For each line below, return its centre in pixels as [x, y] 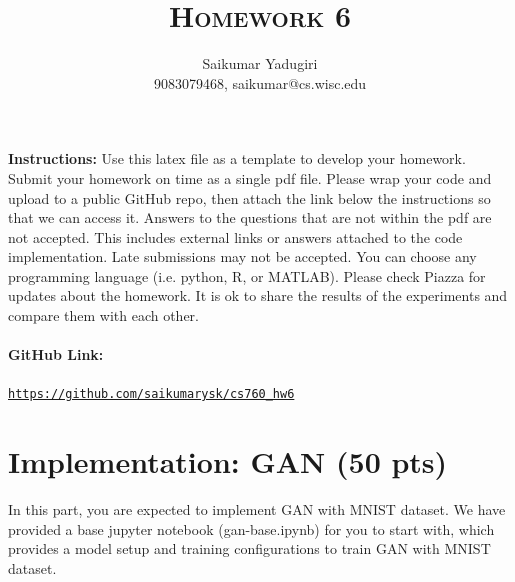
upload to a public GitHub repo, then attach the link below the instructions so [249, 197]
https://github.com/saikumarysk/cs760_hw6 [151, 394]
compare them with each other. [104, 315]
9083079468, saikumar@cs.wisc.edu [260, 82]
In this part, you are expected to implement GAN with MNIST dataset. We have [257, 509]
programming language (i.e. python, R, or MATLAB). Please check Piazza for [247, 275]
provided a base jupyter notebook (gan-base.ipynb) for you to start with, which [251, 528]
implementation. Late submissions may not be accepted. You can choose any [242, 256]
